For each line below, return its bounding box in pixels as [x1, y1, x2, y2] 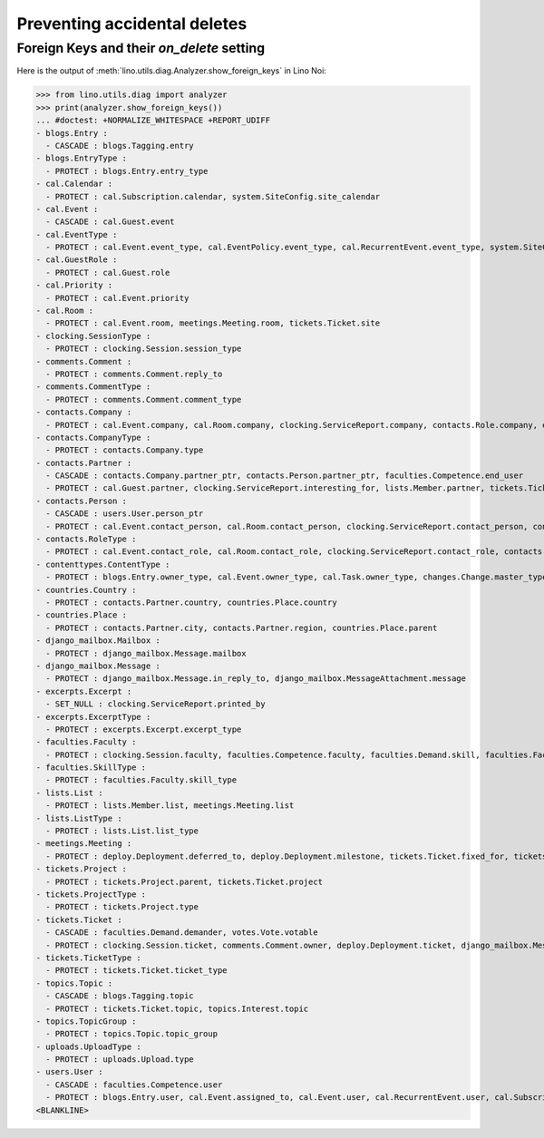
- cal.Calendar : [35, 179, 113, 190]
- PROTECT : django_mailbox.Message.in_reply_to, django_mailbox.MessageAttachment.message [45, 674, 467, 684]
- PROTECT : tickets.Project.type [45, 902, 199, 912]
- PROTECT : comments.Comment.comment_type [45, 394, 242, 404]
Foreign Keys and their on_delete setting [16, 40, 266, 56]
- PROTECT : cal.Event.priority [45, 293, 189, 303]
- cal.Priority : [35, 280, 113, 290]
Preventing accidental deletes [16, 14, 248, 34]
